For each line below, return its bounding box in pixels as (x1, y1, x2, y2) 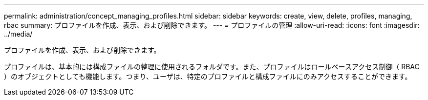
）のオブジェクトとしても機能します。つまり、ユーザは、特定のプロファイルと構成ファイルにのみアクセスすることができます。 (4, 72, 412, 80)
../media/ (4, 30, 33, 38)
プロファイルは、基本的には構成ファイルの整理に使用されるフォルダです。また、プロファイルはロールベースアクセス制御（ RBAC (4, 62, 420, 71)
